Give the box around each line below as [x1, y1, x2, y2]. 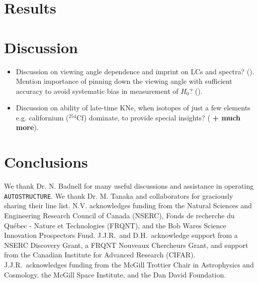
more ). [16, 122, 39, 132]
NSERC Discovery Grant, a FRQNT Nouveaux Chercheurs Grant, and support [4, 239, 248, 250]
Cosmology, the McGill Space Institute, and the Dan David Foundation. [4, 269, 226, 279]
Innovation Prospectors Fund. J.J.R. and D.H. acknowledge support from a [4, 230, 238, 240]
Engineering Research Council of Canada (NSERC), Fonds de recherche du [4, 210, 235, 221]
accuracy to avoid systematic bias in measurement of [16, 85, 179, 96]
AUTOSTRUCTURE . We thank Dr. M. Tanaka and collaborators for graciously [4, 190, 233, 201]
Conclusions [4, 152, 88, 172]
